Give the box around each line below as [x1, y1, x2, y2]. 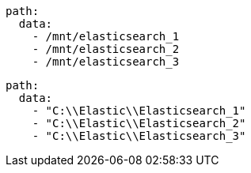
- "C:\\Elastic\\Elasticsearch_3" [32, 130, 246, 142]
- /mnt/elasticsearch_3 [32, 55, 180, 68]
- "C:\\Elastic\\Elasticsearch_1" [32, 104, 246, 117]
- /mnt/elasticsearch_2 [32, 43, 180, 55]
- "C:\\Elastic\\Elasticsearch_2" [32, 117, 246, 130]
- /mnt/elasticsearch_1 [32, 30, 180, 43]
